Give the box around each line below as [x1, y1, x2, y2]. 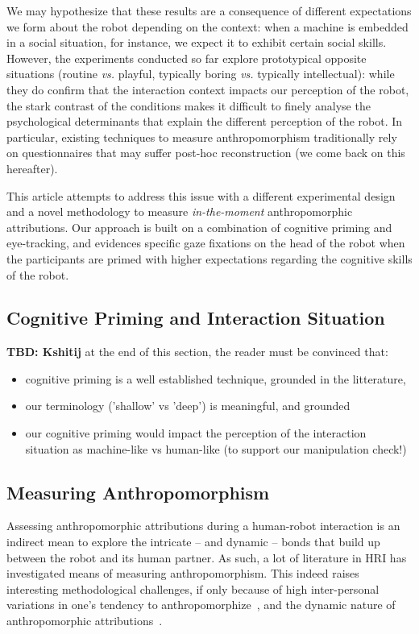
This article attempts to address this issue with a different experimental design [6, 187, 396, 204]
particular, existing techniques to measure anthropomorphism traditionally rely [6, 128, 397, 145]
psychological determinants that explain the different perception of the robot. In [6, 113, 403, 130]
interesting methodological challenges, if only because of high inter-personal [6, 580, 380, 597]
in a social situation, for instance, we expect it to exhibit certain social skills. [6, 34, 387, 51]
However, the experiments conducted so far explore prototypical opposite [6, 49, 367, 66]
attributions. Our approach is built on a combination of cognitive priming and [6, 218, 392, 235]
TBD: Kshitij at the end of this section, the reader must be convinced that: [6, 343, 388, 360]
